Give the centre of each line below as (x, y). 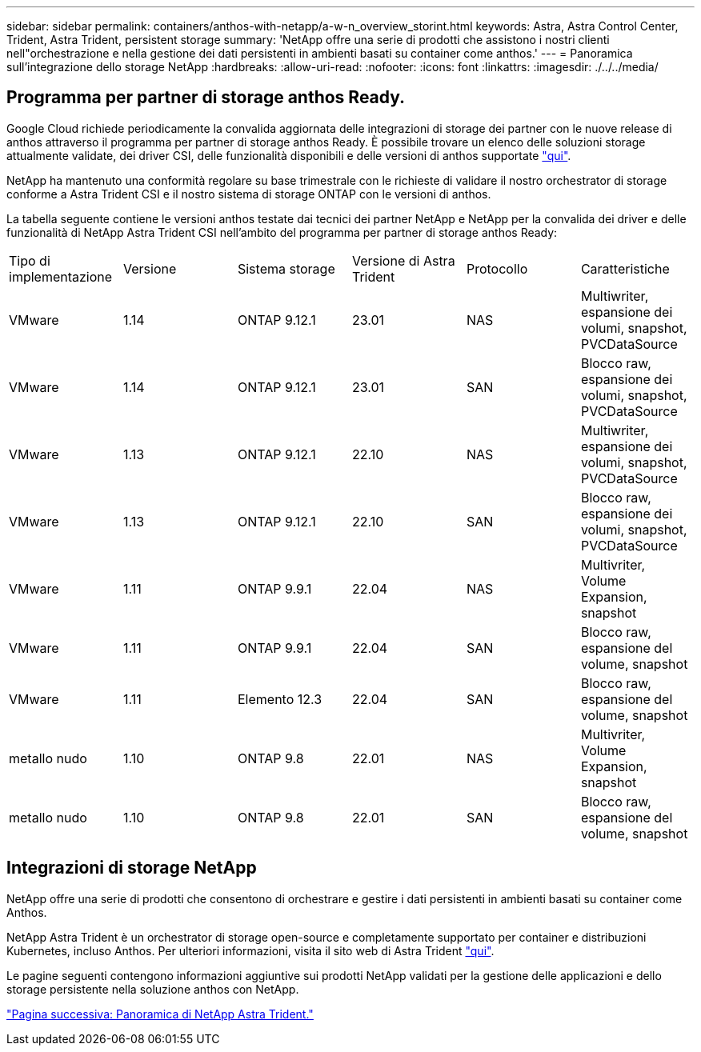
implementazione (61, 276)
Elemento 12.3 (280, 699)
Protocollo (497, 268)
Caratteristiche (625, 268)
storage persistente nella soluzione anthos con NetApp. (153, 989)
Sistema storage (286, 268)
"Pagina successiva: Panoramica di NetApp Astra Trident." (160, 1014)
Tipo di (30, 260)
